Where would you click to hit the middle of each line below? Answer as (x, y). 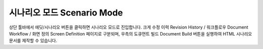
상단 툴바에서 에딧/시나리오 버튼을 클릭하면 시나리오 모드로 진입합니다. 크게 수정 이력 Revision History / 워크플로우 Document (129, 27)
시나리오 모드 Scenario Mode (66, 13)
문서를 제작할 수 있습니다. (33, 41)
